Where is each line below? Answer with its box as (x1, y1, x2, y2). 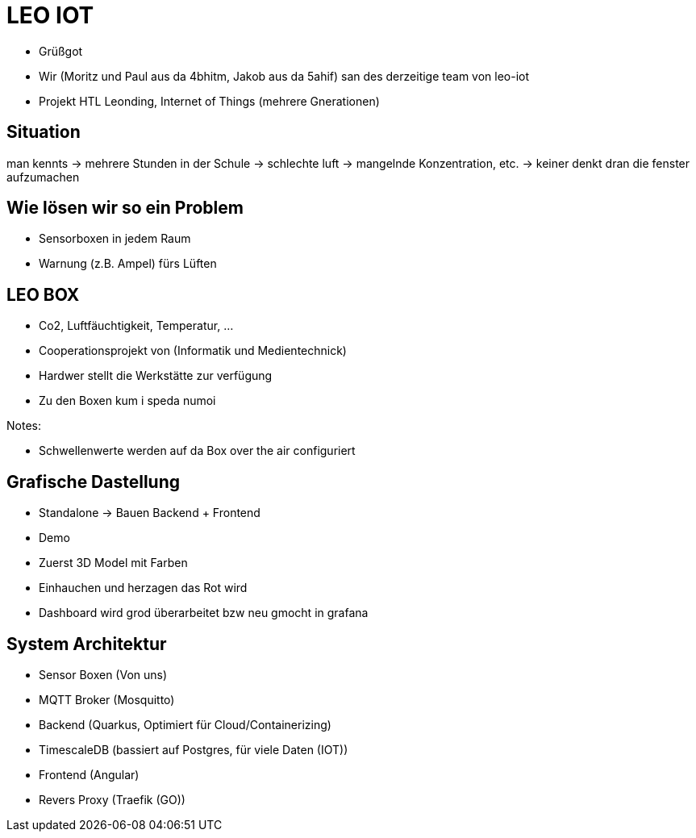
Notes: (6, 419, 41, 433)
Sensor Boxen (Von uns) (39, 667, 168, 682)
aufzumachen (6, 169, 80, 184)
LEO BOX (6, 284, 80, 305)
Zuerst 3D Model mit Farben (39, 556, 188, 570)
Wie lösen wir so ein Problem (6, 198, 244, 219)
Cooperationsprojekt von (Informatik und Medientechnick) (39, 344, 347, 358)
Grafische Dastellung (6, 471, 181, 492)
